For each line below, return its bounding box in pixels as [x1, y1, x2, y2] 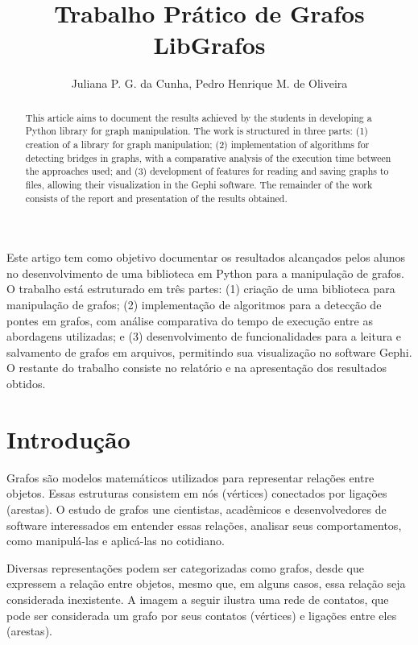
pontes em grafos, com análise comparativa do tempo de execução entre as [6, 312, 373, 329]
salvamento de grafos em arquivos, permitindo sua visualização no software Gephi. [6, 343, 412, 360]
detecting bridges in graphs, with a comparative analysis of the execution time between [25, 151, 391, 164]
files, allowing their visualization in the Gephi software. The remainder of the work [25, 177, 373, 191]
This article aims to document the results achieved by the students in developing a [25, 110, 372, 124]
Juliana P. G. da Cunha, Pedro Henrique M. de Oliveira [71, 75, 348, 92]
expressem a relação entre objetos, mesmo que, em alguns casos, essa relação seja [6, 575, 406, 592]
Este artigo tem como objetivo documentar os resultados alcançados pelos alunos [6, 249, 406, 266]
